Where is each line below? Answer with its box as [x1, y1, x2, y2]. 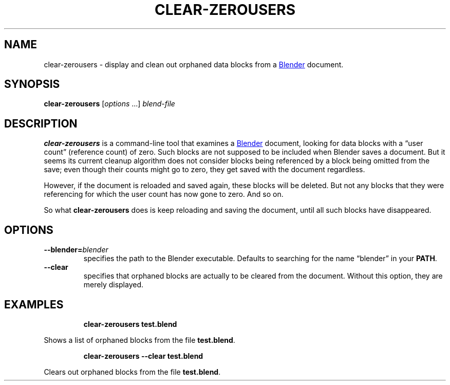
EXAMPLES [4, 298, 64, 311]
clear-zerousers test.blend [83, 319, 177, 328]
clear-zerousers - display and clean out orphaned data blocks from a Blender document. [44, 60, 344, 69]
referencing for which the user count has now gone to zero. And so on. [44, 190, 284, 199]
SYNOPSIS [4, 78, 60, 91]
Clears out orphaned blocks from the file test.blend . [44, 367, 221, 376]
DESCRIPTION [4, 117, 78, 130]
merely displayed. [83, 280, 144, 289]
